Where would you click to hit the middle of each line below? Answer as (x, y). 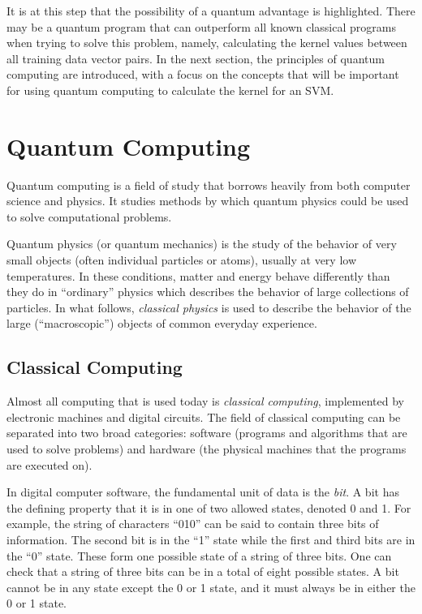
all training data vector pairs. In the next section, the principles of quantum (196, 58)
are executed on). (50, 464)
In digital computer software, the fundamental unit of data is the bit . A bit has (203, 492)
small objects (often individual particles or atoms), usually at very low (182, 260)
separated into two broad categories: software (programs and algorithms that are (207, 433)
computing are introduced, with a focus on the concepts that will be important (203, 74)
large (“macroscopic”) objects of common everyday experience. (162, 323)
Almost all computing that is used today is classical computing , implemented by (205, 401)
